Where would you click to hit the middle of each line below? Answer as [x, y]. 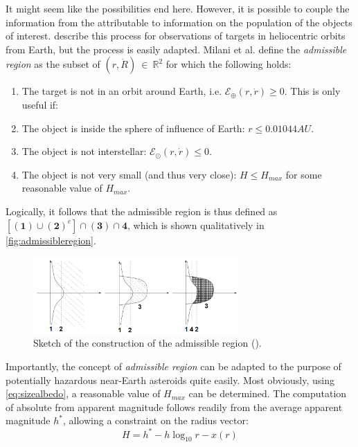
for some [304, 174]
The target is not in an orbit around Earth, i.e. [122, 91]
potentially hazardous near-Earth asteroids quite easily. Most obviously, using [170, 380]
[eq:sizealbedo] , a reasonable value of [83, 393]
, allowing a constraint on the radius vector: [156, 420]
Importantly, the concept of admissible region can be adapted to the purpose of [173, 366]
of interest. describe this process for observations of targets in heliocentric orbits [176, 36]
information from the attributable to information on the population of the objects [179, 22]
